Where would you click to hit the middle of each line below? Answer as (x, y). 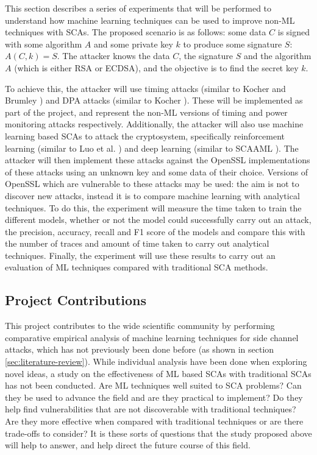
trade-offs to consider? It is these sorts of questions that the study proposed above (158, 433)
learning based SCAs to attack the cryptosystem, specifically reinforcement (145, 136)
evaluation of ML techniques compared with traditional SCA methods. (137, 267)
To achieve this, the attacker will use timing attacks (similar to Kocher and (145, 88)
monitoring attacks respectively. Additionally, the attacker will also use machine (154, 124)
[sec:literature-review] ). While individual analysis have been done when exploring (156, 362)
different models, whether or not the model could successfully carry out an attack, (158, 220)
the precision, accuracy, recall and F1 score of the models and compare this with (155, 231)
